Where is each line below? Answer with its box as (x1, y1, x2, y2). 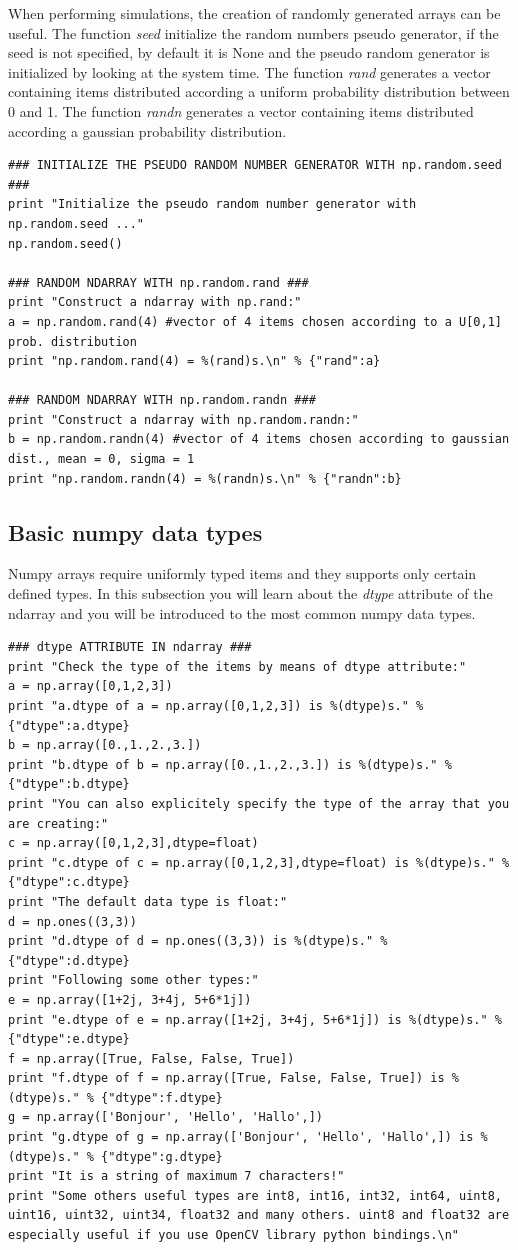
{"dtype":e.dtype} (8, 1032, 130, 1047)
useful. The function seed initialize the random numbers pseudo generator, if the (8, 22, 499, 43)
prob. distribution (8, 334, 137, 349)
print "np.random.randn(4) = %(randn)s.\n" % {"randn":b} (8, 471, 402, 486)
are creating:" (8, 816, 109, 831)
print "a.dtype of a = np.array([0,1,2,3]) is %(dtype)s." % (8, 699, 424, 714)
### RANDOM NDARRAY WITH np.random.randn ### (8, 393, 316, 408)
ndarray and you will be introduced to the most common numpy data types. (8, 602, 476, 623)
